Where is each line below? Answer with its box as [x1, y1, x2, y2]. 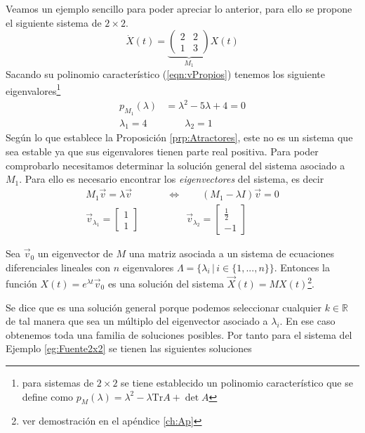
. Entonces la [274, 259, 330, 274]
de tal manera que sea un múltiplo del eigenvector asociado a [6, 314, 268, 328]
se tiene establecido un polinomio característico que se [121, 375, 353, 389]
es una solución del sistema [107, 276, 225, 290]
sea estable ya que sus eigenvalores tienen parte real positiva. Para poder [6, 144, 319, 159]
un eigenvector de [37, 246, 113, 261]
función [6, 276, 37, 290]
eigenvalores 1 [6, 81, 61, 98]
